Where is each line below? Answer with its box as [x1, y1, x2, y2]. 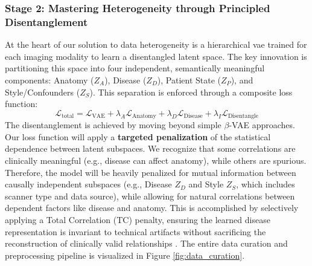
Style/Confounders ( [5, 85, 80, 98]
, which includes [236, 178, 295, 190]
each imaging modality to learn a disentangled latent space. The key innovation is [5, 50, 307, 62]
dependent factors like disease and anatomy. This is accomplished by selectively [5, 201, 299, 214]
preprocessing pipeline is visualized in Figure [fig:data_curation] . [5, 248, 245, 261]
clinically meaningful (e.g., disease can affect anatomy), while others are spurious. [5, 154, 307, 166]
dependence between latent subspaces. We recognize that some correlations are [5, 142, 296, 155]
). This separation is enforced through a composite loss [89, 85, 293, 98]
